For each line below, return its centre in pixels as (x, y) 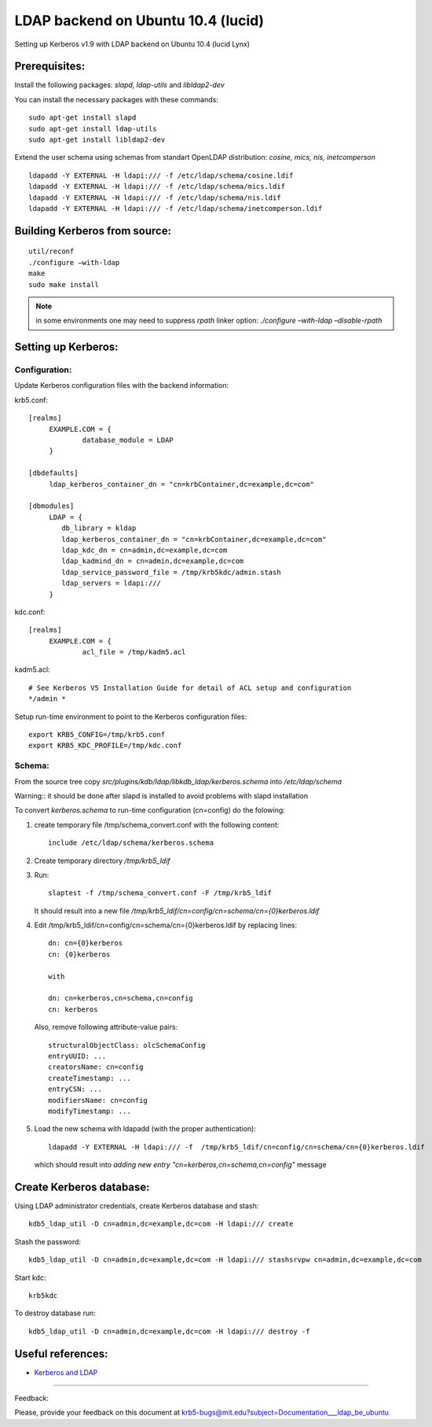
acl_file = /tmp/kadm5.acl (134, 652)
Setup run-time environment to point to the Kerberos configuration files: (131, 717)
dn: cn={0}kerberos (86, 943)
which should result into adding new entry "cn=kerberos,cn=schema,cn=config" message (180, 1165)
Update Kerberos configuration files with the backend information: (122, 385)
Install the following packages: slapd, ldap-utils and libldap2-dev (120, 85)
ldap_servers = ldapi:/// (111, 583)
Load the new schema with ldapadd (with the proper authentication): (145, 1129)
